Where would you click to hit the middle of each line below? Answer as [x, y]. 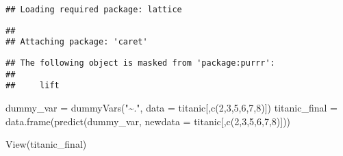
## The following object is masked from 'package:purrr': [140, 63]
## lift [33, 86]
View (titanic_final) [46, 144]
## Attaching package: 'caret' [77, 42]
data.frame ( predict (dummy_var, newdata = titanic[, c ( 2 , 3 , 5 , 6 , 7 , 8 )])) [148, 121]
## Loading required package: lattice [94, 10]
